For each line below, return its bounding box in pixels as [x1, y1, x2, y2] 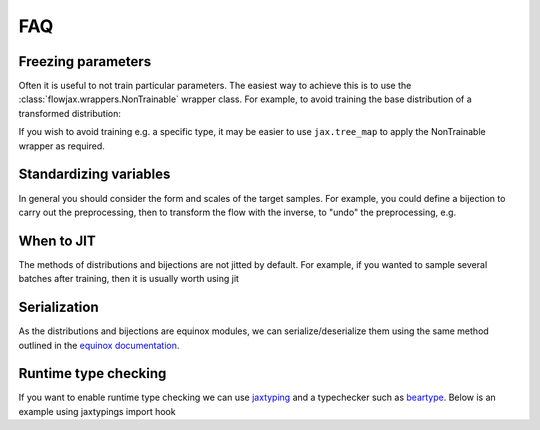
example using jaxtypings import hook [18, 405, 176, 417]
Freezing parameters [18, 53, 152, 70]
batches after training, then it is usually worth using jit [18, 273, 240, 285]
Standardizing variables [18, 166, 171, 183]
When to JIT [18, 232, 96, 249]
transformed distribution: [18, 107, 122, 119]
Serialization [18, 299, 99, 316]
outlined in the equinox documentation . [18, 339, 180, 351]
